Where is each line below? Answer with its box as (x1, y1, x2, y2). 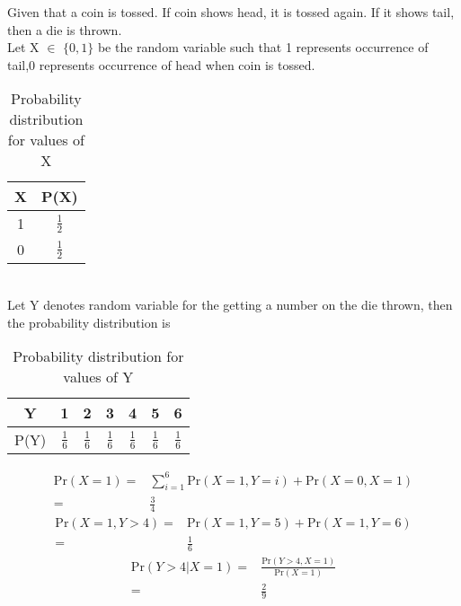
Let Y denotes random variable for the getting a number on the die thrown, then (7, 294, 453, 313)
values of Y (63, 366, 134, 388)
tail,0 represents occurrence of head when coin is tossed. (7, 55, 315, 74)
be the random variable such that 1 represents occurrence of (97, 38, 429, 57)
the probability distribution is (7, 312, 171, 331)
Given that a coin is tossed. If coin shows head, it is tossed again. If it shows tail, (7, 3, 455, 21)
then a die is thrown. (7, 20, 122, 39)
